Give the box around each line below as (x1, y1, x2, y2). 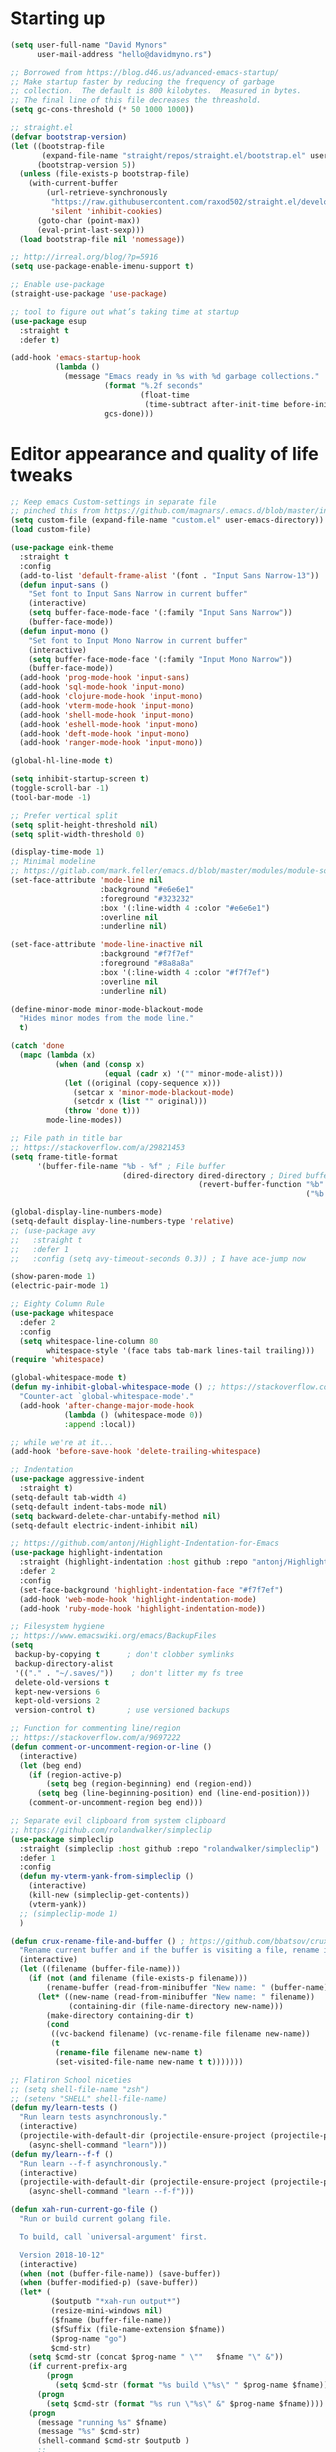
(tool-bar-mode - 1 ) (10, 792, 92, 802)
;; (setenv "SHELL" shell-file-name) (10, 2093, 168, 2104)
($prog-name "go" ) (50, 2333, 128, 2344)
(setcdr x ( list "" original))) (73, 1097, 208, 1107)
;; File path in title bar (10, 1133, 123, 1143)
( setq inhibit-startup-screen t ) (10, 774, 150, 784)
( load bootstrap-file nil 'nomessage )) (19, 234, 186, 244)
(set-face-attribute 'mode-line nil (10, 875, 163, 885)
